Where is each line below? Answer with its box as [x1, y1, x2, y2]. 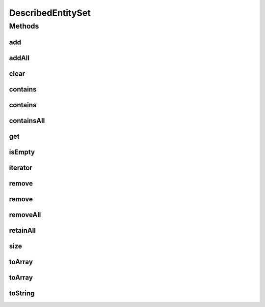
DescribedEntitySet [9, 7, 91, 18]
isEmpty [9, 148, 35, 156]
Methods [9, 22, 39, 31]
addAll [9, 54, 29, 62]
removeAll [9, 211, 41, 219]
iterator [9, 163, 33, 172]
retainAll [9, 226, 36, 235]
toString [9, 289, 35, 297]
